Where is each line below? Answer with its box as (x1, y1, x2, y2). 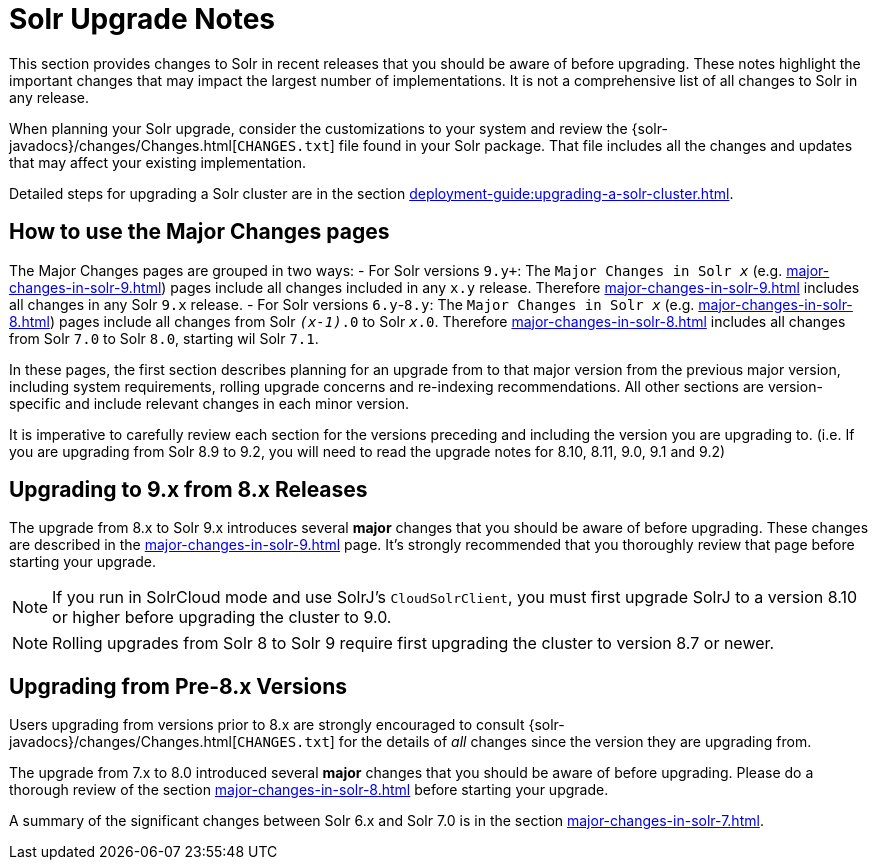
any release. (9, 88, 90, 106)
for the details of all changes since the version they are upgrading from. (338, 733, 812, 751)
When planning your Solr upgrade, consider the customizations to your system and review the (9, 119, 628, 137)
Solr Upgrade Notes (9, 2, 276, 36)
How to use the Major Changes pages (9, 219, 390, 245)
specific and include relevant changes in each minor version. (9, 394, 410, 412)
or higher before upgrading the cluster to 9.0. (52, 607, 392, 628)
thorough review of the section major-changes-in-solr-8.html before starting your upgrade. (9, 781, 609, 799)
